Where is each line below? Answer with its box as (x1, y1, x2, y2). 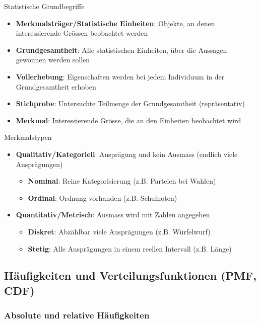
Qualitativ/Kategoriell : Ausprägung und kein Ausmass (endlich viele (16, 148, 238, 159)
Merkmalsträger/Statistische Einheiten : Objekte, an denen (16, 18, 215, 28)
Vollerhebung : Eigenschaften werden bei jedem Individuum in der (16, 71, 225, 82)
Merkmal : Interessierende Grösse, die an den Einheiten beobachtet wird (16, 115, 241, 125)
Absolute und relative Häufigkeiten (4, 309, 150, 321)
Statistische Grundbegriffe (4, 1, 85, 11)
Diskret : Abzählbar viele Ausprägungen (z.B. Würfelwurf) (28, 226, 211, 236)
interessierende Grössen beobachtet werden (16, 28, 148, 38)
